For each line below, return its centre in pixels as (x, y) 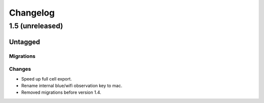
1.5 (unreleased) (36, 26)
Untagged (24, 42)
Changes (20, 69)
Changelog (32, 13)
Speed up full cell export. (46, 79)
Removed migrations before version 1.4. (61, 92)
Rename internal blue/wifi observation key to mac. (72, 85)
